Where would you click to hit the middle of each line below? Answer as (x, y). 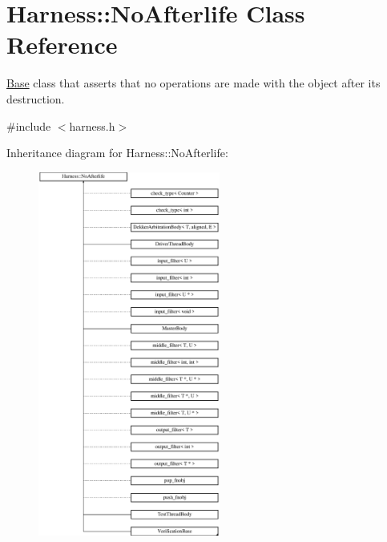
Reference (62, 44)
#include (29, 125)
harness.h (92, 125)
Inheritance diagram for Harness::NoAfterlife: (117, 153)
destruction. (36, 98)
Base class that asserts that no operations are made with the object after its (193, 83)
